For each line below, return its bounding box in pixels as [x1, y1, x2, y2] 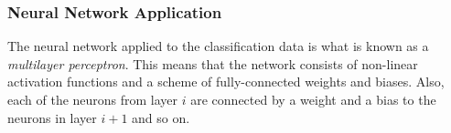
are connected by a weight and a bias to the [190, 90, 436, 108]
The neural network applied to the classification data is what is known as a [7, 36, 429, 56]
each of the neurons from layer [7, 90, 178, 108]
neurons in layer [7, 107, 97, 127]
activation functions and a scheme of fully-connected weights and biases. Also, [7, 72, 445, 91]
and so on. [132, 107, 190, 127]
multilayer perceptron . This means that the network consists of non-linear [7, 54, 418, 73]
